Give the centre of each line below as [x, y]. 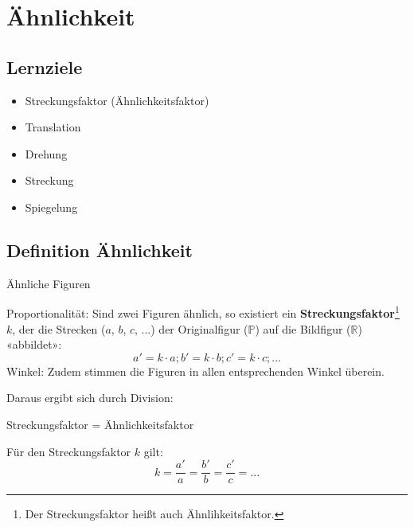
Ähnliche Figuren [49, 283]
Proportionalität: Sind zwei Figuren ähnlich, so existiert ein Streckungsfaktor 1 [203, 312]
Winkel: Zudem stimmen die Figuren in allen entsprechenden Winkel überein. [195, 371]
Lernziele [45, 66]
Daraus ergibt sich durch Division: [90, 398]
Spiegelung [51, 207]
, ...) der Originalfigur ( [191, 328]
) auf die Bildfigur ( [303, 328]
